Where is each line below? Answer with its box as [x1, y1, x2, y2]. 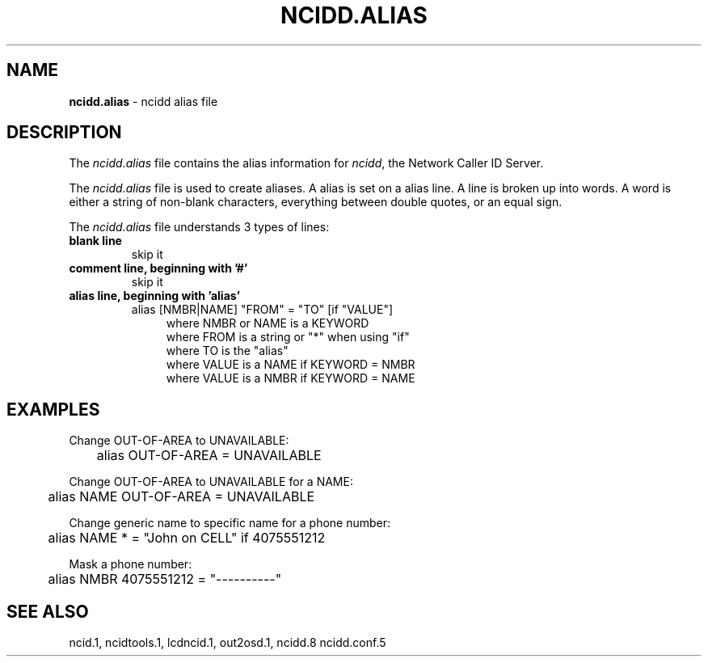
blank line [69, 234, 122, 248]
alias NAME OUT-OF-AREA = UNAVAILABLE [48, 488, 315, 505]
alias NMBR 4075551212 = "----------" [48, 571, 282, 588]
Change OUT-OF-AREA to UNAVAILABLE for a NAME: [69, 475, 353, 489]
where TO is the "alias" [166, 344, 289, 358]
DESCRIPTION [6, 122, 122, 143]
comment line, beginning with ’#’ [69, 261, 248, 276]
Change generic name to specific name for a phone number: [69, 516, 391, 530]
